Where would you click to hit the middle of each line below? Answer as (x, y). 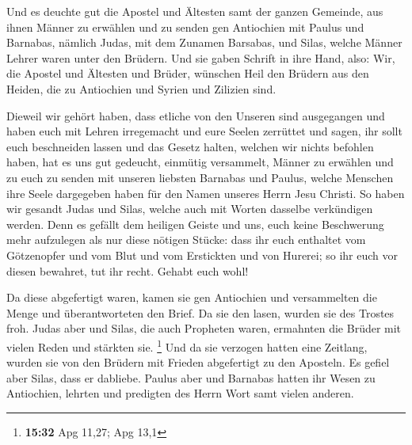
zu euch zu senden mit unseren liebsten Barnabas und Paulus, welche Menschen (200, 177)
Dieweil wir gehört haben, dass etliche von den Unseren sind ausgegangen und (196, 115)
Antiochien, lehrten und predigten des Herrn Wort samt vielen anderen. (180, 393)
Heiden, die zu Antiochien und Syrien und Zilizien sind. (141, 88)
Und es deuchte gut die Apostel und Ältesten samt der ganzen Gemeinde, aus (195, 11)
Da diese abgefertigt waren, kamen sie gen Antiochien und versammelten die (192, 297)
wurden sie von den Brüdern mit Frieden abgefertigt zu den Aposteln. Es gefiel (198, 362)
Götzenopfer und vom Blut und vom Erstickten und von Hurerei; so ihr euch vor (202, 255)
